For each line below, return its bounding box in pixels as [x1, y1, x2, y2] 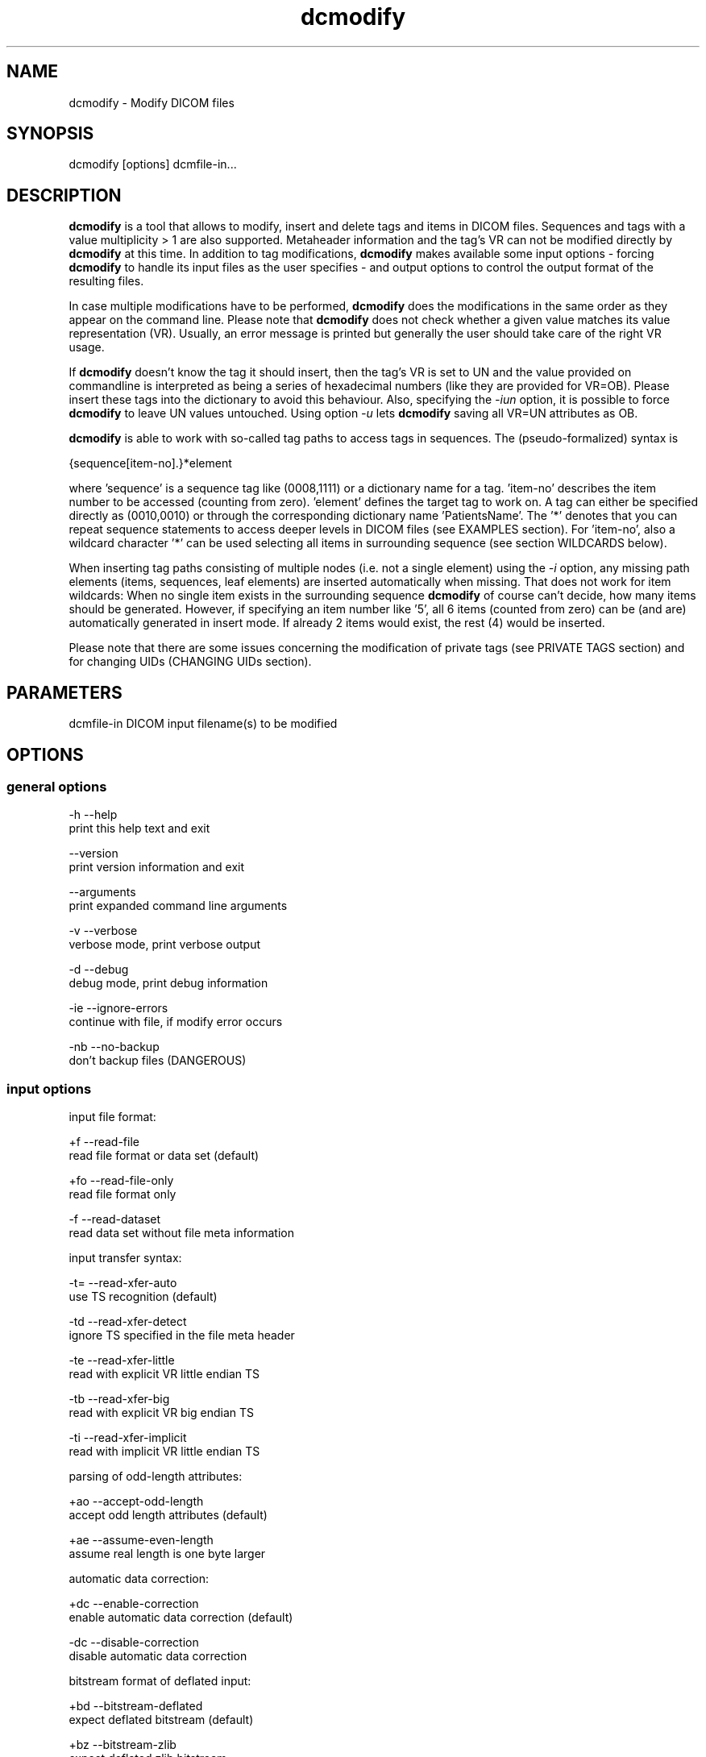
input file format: [69, 1110, 156, 1124]
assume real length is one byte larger [69, 1547, 266, 1561]
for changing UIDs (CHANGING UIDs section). [69, 654, 312, 669]
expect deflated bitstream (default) [69, 1713, 254, 1727]
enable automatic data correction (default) [69, 1610, 293, 1625]
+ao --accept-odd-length [69, 1494, 204, 1509]
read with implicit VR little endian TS [69, 1444, 260, 1459]
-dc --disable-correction [69, 1635, 199, 1650]
